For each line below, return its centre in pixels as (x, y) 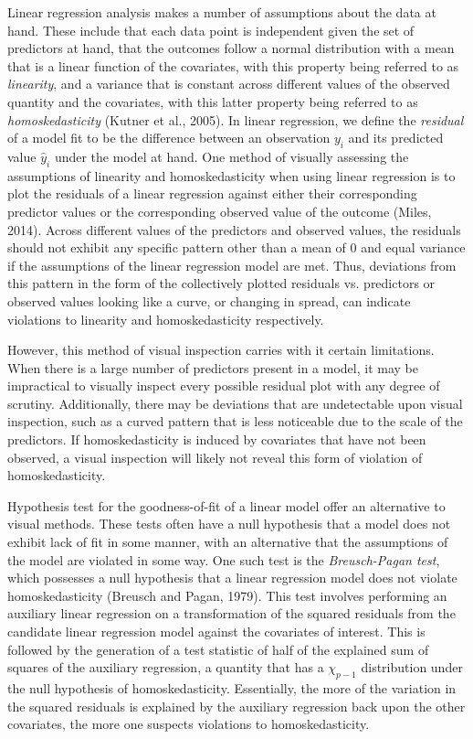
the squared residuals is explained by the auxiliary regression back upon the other (236, 706)
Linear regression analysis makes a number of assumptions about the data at (222, 12)
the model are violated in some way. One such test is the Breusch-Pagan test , (224, 559)
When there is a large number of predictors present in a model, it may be (213, 367)
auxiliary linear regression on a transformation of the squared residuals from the (231, 613)
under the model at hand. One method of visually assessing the (231, 156)
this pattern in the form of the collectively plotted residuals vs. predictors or (221, 283)
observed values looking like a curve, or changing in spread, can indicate (209, 300)
